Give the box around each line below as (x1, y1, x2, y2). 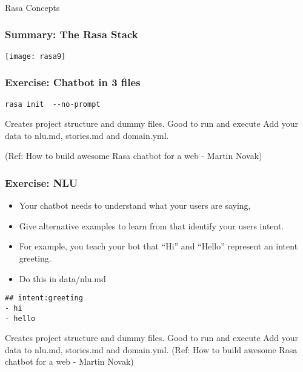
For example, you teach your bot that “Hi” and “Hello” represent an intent (19, 240, 298, 252)
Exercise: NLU (5, 175, 78, 190)
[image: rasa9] (5, 52, 66, 61)
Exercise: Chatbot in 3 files (5, 75, 141, 90)
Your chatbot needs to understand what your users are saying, (19, 199, 251, 212)
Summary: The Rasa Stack (5, 27, 138, 42)
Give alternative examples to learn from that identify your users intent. (19, 219, 284, 232)
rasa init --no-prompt (5, 100, 101, 109)
